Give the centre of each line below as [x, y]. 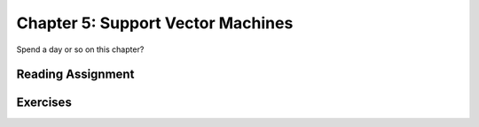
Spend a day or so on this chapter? [80, 49]
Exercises [44, 103]
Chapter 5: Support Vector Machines [155, 23]
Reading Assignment [75, 75]
